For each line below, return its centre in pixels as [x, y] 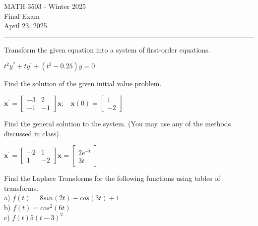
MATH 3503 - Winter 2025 [45, 6]
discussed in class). [32, 133]
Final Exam [22, 16]
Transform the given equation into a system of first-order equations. [107, 49]
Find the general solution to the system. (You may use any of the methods [118, 123]
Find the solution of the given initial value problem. [83, 84]
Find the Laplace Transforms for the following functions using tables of [112, 178]
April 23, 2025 [26, 26]
